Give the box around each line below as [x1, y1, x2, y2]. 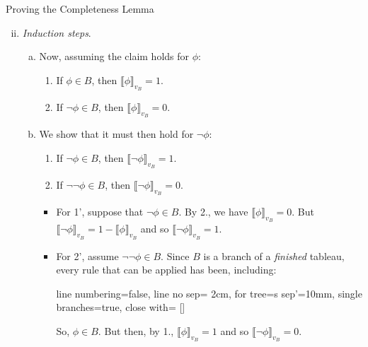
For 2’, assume [56, 248, 119, 263]
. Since [161, 248, 190, 263]
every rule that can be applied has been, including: [56, 262, 277, 277]
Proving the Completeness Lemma [6, 1, 154, 16]
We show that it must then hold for [39, 127, 194, 141]
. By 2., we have [178, 204, 248, 219]
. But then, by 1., [98, 323, 174, 338]
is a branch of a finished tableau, [203, 248, 345, 263]
